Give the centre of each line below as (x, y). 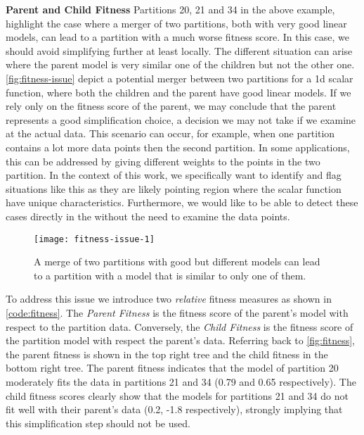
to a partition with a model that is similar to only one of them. (170, 275)
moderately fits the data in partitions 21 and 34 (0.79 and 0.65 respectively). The (181, 381)
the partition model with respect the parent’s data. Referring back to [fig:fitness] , (180, 340)
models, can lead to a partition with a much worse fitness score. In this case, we (178, 37)
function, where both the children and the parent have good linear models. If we (178, 92)
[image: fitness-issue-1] (94, 239)
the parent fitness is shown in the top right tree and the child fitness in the (167, 354)
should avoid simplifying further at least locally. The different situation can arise (179, 50)
